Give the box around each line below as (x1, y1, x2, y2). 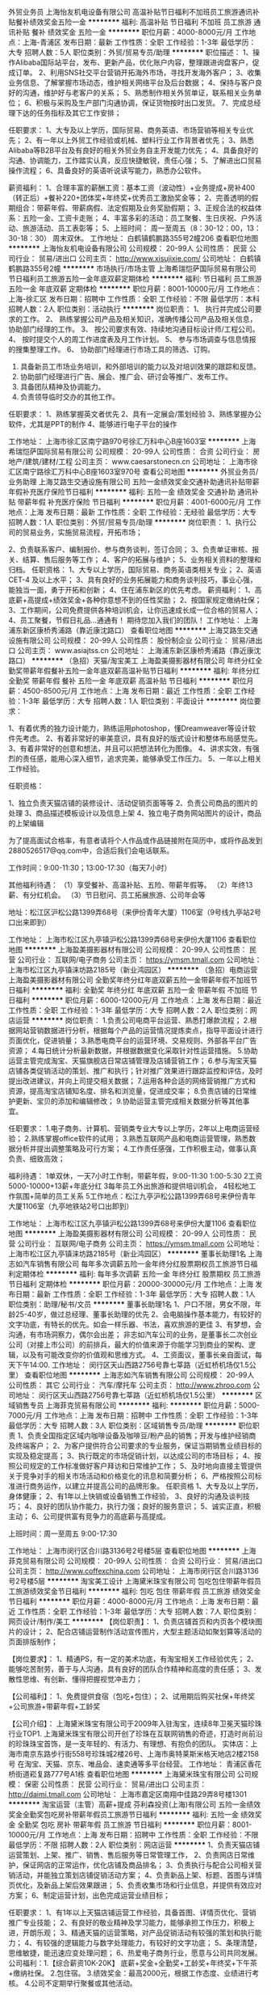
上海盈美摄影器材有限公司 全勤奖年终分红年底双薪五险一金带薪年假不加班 (8, 975, 251, 985)
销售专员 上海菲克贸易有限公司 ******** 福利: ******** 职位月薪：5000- (15, 1401, 261, 1410)
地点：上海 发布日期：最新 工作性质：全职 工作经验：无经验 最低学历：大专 (8, 508, 256, 517)
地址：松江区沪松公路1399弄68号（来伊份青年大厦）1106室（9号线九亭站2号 (8, 908, 262, 917)
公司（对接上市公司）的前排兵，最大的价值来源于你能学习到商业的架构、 (8, 1340, 248, 1349)
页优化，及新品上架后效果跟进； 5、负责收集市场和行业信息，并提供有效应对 (8, 1880, 262, 1890)
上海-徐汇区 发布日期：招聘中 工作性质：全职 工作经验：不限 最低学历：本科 (8, 294, 261, 303)
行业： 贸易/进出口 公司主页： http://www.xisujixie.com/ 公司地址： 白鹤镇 (15, 254, 261, 263)
